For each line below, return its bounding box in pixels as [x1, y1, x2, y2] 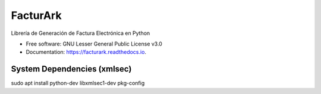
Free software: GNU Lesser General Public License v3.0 [26, 40, 163, 47]
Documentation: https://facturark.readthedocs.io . [26, 48, 147, 56]
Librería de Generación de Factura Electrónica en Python [11, 30, 150, 37]
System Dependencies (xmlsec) [11, 64, 132, 74]
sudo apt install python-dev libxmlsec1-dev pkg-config [11, 80, 145, 87]
